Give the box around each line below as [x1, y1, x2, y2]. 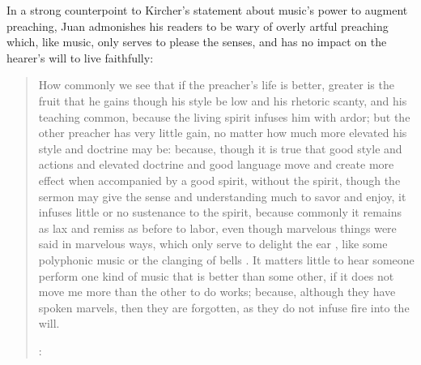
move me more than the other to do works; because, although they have [38, 283, 396, 300]
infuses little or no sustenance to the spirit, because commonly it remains [38, 204, 402, 221]
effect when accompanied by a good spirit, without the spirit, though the [38, 171, 401, 188]
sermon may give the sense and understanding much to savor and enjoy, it [38, 187, 406, 204]
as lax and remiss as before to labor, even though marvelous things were [38, 219, 397, 236]
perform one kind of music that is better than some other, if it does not [38, 267, 394, 284]
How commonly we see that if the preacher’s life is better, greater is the [38, 76, 394, 93]
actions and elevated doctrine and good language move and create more [38, 156, 394, 173]
